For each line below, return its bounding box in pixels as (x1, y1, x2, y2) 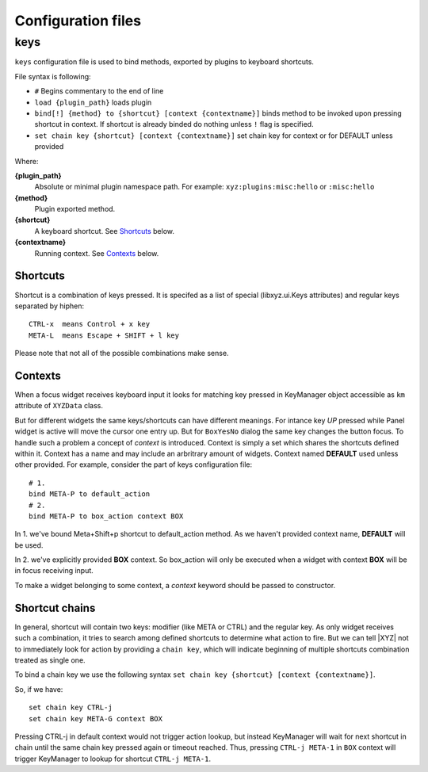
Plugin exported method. (34, 204, 116, 214)
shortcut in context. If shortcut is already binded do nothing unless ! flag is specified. (34, 120, 314, 129)
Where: (14, 156, 39, 166)
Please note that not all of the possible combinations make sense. (14, 349, 229, 358)
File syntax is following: (14, 71, 91, 81)
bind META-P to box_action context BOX (29, 511, 184, 521)
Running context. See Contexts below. (34, 248, 159, 258)
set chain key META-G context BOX (29, 714, 162, 723)
